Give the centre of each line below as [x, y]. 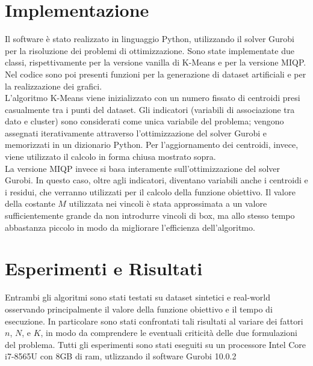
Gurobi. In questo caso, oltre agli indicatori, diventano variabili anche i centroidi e [156, 180]
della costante [30, 203]
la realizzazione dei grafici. [54, 86]
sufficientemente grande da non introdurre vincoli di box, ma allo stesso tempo [150, 215]
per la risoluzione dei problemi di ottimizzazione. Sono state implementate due [150, 50]
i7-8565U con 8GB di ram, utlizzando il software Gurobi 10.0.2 [121, 356]
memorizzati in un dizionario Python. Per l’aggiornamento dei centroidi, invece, [152, 145]
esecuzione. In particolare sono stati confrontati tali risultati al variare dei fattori [154, 321]
